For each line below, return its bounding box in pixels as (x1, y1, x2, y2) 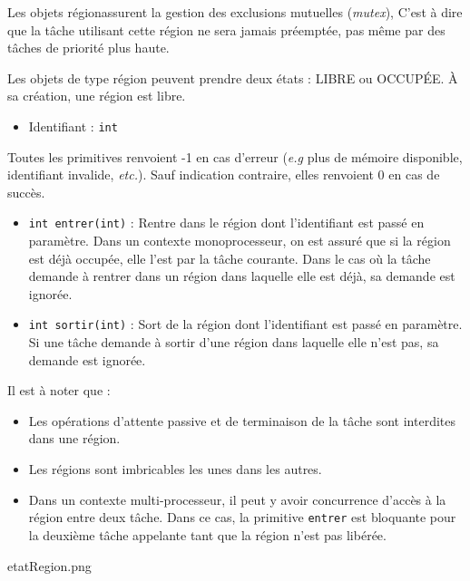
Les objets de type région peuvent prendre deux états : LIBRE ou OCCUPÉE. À (7, 68, 458, 87)
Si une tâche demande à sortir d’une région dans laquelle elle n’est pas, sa (28, 333, 439, 352)
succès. (7, 182, 45, 201)
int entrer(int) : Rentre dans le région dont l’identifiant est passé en (28, 213, 425, 232)
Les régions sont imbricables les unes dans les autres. (28, 460, 322, 479)
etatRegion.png (7, 556, 92, 575)
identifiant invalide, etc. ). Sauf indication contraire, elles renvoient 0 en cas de (7, 165, 440, 184)
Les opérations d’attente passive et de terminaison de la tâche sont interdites (28, 411, 455, 430)
